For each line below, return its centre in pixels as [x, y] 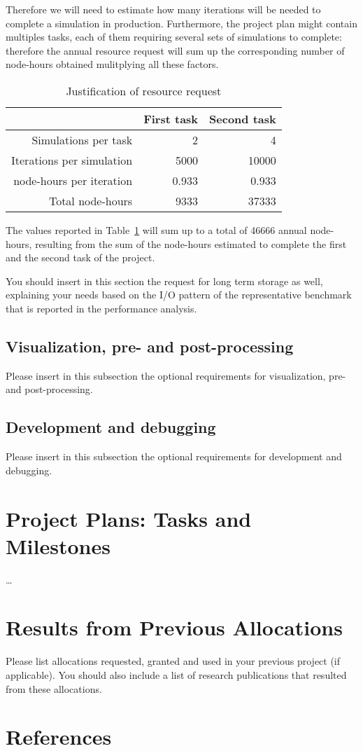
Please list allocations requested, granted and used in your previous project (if [173, 661]
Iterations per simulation [72, 160]
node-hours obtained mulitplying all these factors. [112, 64]
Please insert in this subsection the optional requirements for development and [174, 456]
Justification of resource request [144, 90]
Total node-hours [91, 200]
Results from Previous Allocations [174, 627]
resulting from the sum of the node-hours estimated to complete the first [191, 243]
